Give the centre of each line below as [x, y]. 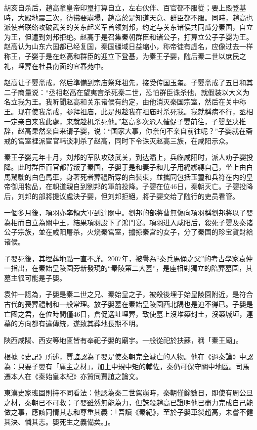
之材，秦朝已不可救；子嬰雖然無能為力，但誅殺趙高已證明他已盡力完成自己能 [128, 402]
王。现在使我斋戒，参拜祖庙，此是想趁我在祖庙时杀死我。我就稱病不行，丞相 [128, 111]
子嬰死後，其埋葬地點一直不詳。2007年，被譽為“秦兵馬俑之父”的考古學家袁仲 [128, 258]
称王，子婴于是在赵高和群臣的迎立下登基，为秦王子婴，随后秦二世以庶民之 [125, 56]
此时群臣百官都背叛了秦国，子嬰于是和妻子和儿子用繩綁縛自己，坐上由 [132, 167]
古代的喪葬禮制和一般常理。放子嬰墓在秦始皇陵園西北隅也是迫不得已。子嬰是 [128, 304]
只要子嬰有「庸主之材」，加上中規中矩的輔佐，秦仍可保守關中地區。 [127, 366]
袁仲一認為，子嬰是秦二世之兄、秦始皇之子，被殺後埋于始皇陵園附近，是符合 [128, 294]
